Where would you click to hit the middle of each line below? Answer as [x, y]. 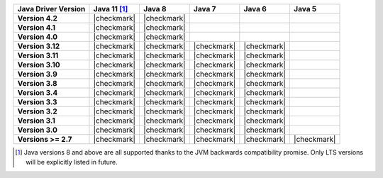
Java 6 [255, 9]
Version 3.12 [39, 46]
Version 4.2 [38, 18]
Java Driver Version [51, 9]
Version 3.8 [37, 83]
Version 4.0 [38, 37]
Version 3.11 [38, 55]
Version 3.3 [37, 102]
